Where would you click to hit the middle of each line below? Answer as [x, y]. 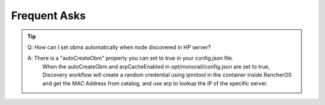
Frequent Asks [48, 16]
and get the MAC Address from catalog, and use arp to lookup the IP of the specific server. [155, 83]
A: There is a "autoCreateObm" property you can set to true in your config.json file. [131, 58]
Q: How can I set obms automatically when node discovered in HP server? [119, 47]
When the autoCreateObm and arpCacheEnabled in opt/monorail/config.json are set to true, [156, 66]
